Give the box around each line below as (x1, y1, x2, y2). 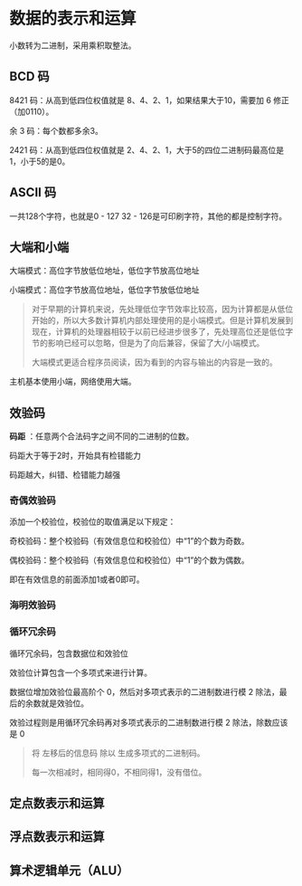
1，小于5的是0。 (9, 156, 71, 167)
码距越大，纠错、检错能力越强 (9, 470, 120, 481)
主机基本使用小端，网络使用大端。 (9, 376, 137, 387)
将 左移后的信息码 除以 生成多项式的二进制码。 (31, 748, 205, 758)
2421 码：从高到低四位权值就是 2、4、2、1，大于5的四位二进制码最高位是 (9, 144, 285, 155)
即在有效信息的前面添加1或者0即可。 (9, 574, 145, 585)
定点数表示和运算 (9, 795, 105, 811)
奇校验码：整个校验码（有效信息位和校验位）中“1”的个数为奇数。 (9, 536, 250, 547)
